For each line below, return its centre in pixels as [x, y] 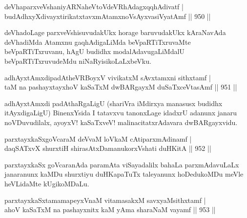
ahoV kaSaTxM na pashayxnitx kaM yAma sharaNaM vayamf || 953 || [110, 209]
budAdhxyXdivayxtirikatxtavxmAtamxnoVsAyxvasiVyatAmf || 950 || [108, 16]
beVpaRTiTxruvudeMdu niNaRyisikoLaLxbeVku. [78, 61]
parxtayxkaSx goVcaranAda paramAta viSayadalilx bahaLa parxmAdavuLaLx [122, 164]
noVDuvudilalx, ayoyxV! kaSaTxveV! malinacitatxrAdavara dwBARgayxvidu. [121, 122]
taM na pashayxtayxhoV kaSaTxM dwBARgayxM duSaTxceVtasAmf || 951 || [121, 87]
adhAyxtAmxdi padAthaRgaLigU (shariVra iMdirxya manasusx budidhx [113, 103]
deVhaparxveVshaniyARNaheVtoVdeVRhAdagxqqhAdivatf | [94, 6]
